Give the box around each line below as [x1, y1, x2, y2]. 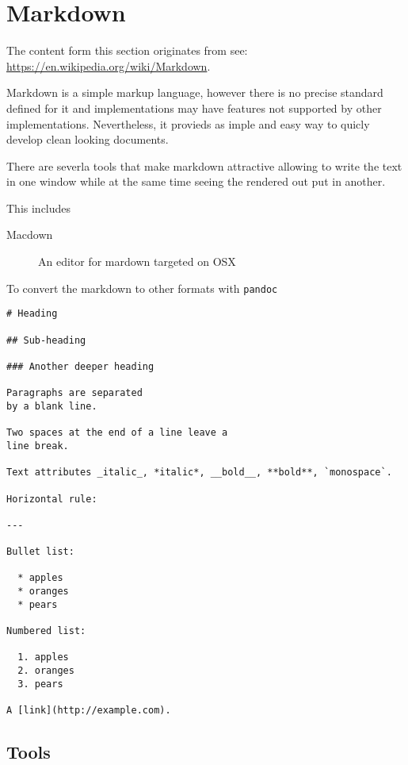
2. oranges [17, 665, 74, 677]
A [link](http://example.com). [6, 705, 171, 716]
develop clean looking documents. [6, 131, 169, 148]
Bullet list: [6, 546, 74, 558]
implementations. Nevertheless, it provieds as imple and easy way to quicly [6, 115, 370, 132]
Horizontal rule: [6, 493, 97, 505]
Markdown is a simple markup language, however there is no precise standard [6, 84, 383, 101]
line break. [6, 440, 69, 452]
